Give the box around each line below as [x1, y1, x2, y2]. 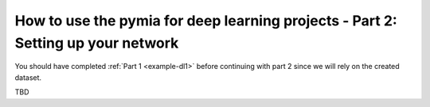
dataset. [14, 72, 42, 82]
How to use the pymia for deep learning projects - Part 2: [14, 12, 397, 29]
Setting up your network [14, 34, 179, 52]
